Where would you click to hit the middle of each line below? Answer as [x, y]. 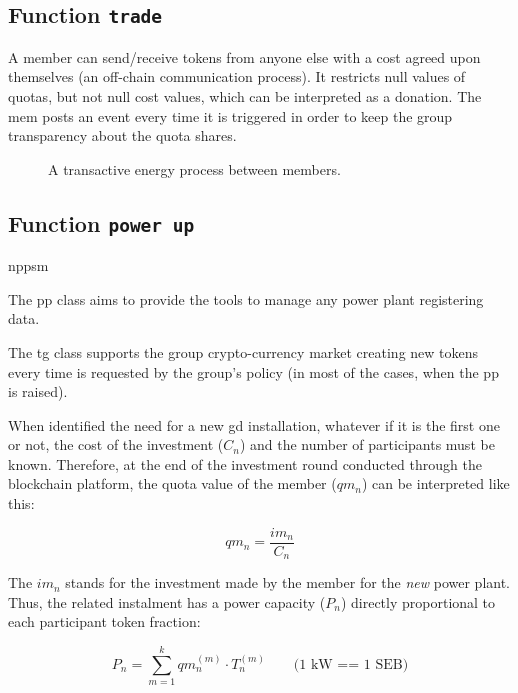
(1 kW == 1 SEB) [351, 664]
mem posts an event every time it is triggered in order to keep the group [230, 115]
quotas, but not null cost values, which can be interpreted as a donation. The [245, 95]
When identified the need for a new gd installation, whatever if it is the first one [254, 424]
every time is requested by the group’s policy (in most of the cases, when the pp [253, 371]
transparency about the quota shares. [122, 135]
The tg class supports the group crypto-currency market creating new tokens [243, 351]
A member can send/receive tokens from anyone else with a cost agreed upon [244, 56]
